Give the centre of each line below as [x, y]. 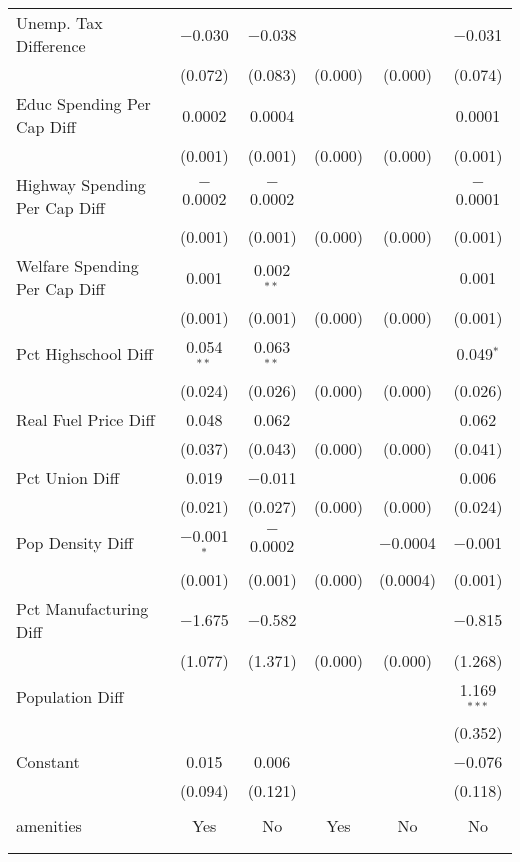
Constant [48, 762]
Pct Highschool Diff [84, 354]
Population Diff [70, 696]
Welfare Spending [77, 265]
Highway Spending [81, 184]
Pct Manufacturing [82, 608]
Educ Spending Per [83, 103]
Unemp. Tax [59, 22]
